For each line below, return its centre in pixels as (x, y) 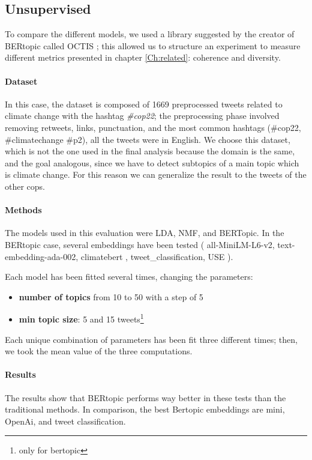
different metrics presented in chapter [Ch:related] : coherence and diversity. (143, 57)
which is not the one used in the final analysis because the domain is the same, (150, 151)
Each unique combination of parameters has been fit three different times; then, (151, 339)
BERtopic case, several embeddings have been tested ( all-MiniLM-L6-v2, (140, 244)
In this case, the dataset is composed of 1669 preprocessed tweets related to (144, 104)
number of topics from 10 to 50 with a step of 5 (111, 296)
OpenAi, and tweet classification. (65, 421)
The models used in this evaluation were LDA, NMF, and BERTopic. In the (145, 233)
